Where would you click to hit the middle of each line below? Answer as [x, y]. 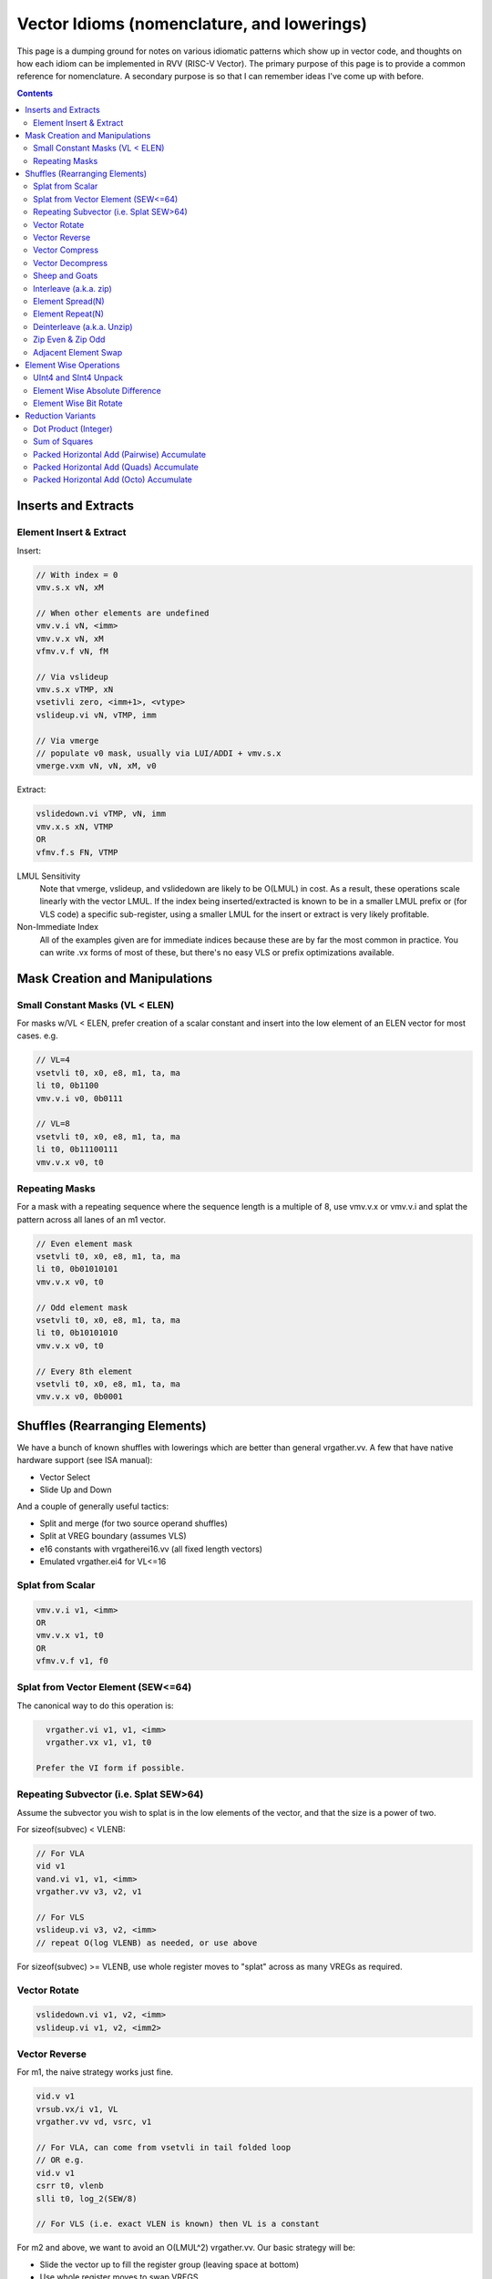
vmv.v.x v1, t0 [70, 1635]
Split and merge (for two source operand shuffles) [133, 1523]
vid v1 [51, 1866]
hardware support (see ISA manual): [85, 1460]
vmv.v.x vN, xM [70, 639]
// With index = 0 [77, 575]
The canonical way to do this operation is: [95, 1706]
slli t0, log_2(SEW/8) [87, 2198]
